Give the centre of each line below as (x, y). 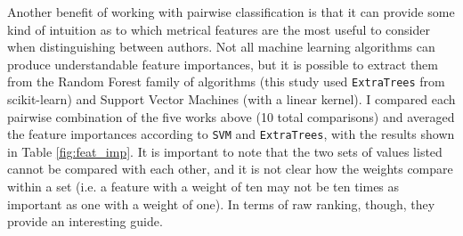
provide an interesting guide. (85, 221)
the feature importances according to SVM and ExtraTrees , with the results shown (231, 134)
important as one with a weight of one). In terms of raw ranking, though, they (221, 203)
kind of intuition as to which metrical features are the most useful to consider (219, 29)
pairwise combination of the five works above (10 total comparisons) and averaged (231, 116)
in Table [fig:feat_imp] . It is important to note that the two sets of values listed (225, 151)
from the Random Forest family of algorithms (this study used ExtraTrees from (226, 81)
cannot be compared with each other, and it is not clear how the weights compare (230, 169)
